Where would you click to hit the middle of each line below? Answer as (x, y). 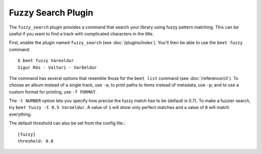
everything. (20, 114)
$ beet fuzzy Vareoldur (46, 61)
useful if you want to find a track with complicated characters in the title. (81, 33)
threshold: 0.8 (36, 141)
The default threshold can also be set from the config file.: (67, 123)
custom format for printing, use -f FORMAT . (53, 92)
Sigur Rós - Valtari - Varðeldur (57, 67)
